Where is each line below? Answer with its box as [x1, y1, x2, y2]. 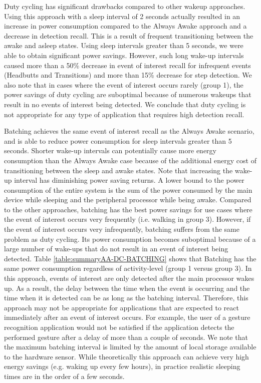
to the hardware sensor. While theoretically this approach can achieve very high [4, 351, 249, 361]
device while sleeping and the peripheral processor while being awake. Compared [4, 194, 251, 205]
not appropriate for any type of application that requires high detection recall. [4, 109, 244, 119]
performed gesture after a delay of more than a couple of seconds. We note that [4, 331, 248, 342]
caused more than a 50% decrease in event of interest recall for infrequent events [4, 60, 251, 70]
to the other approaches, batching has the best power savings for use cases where [4, 204, 252, 214]
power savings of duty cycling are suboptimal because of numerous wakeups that [4, 89, 251, 100]
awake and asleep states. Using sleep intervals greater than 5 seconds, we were [4, 40, 243, 51]
